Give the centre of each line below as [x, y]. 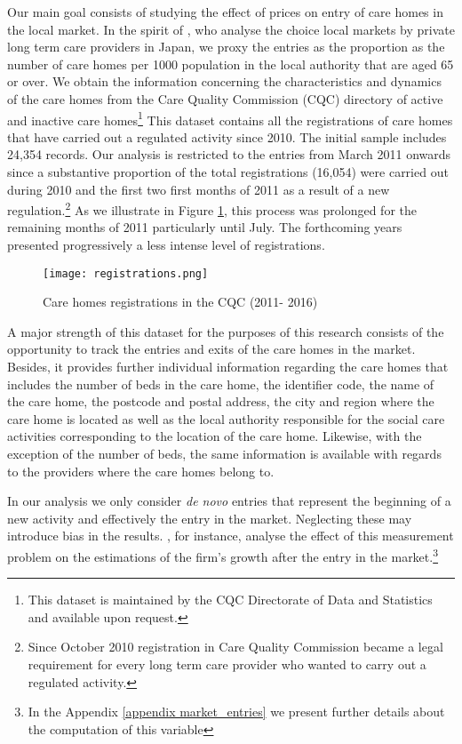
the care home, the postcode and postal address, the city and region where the [221, 401]
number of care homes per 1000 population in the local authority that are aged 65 [231, 64]
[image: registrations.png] [126, 273]
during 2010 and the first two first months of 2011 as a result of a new [199, 189]
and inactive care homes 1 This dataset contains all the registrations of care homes [230, 118]
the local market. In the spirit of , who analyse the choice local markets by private [231, 29]
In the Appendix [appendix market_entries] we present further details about [236, 712]
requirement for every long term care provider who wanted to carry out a [227, 664]
